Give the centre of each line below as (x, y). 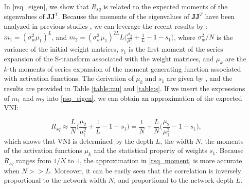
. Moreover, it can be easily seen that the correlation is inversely (145, 170)
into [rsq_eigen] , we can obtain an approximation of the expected (144, 98)
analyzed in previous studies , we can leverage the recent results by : (106, 26)
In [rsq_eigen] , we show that (46, 6)
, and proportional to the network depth (174, 180)
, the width (177, 141)
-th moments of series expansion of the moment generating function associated (124, 68)
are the (236, 58)
